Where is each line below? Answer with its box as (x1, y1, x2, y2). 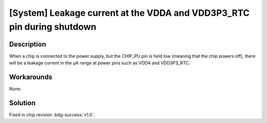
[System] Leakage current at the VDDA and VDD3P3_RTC (9, 7, 250, 18)
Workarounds (9, 73, 52, 82)
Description (9, 40, 46, 48)
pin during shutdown (9, 21, 96, 32)
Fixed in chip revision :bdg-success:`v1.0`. (9, 112, 95, 118)
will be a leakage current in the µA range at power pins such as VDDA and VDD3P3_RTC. (9, 60, 190, 66)
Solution (9, 99, 36, 107)
